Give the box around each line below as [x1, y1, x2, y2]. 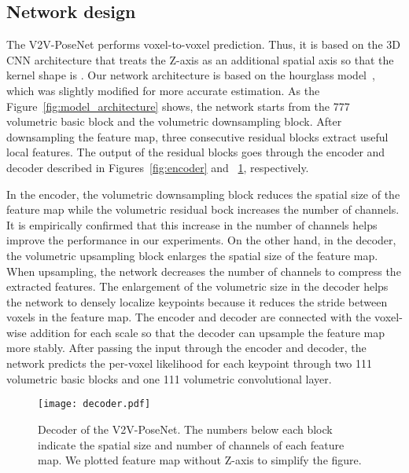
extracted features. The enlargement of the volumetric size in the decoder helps [6, 278, 389, 295]
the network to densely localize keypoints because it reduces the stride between [6, 293, 388, 310]
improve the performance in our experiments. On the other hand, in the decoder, [6, 232, 396, 248]
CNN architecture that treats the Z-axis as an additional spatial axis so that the [6, 51, 394, 68]
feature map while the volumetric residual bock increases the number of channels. [6, 201, 400, 218]
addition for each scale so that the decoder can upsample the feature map [30, 324, 385, 340]
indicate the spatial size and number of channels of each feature [38, 436, 345, 453]
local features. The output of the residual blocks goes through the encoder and [6, 144, 385, 160]
